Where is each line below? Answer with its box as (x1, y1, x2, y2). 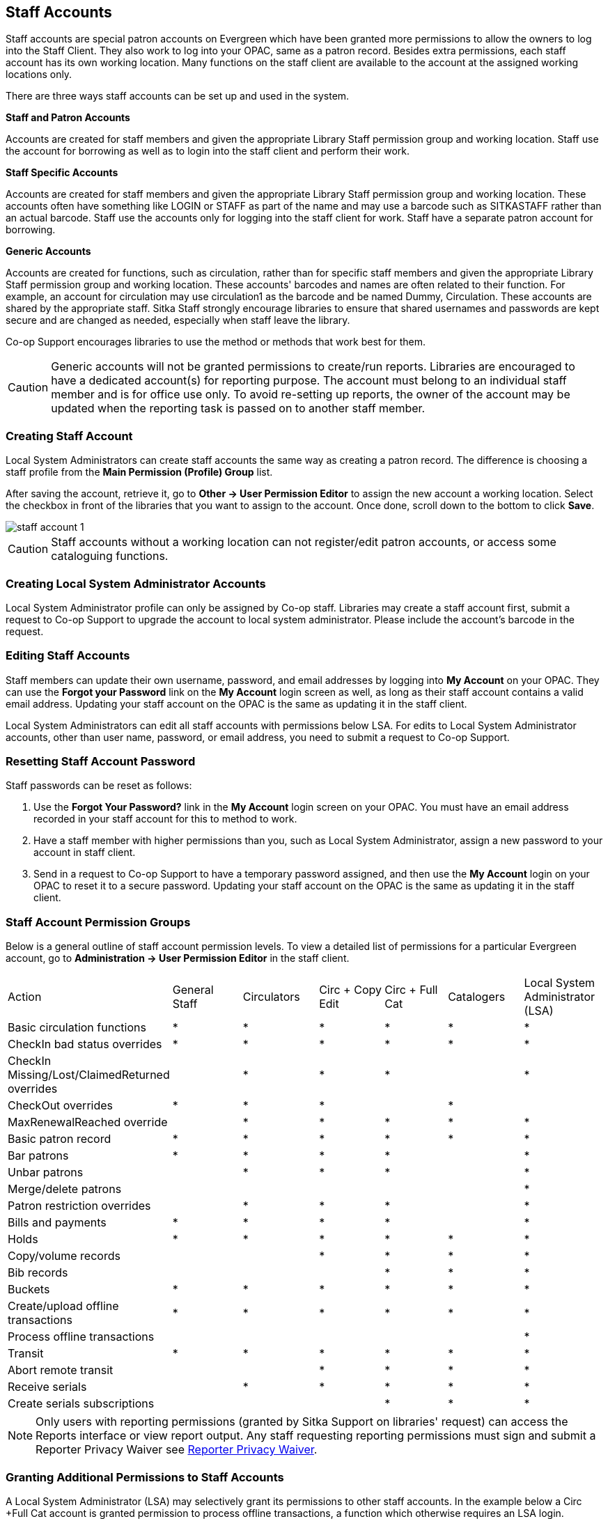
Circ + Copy (319, 983, 382, 997)
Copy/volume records (8, 1249, 120, 1263)
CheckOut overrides (8, 1098, 114, 1113)
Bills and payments (8, 1215, 107, 1230)
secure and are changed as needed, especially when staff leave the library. (6, 314, 350, 327)
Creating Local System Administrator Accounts (6, 576, 266, 591)
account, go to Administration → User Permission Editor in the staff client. (6, 952, 350, 965)
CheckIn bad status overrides (8, 1037, 162, 1052)
